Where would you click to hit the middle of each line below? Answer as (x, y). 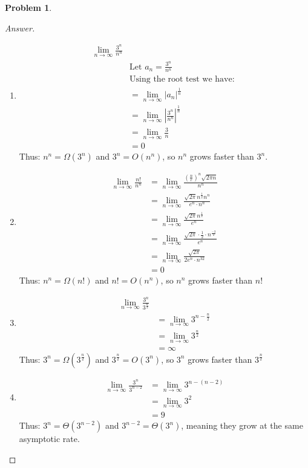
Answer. (20, 28)
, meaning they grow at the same (242, 425)
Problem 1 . (28, 7)
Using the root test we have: (182, 80)
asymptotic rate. (49, 439)
